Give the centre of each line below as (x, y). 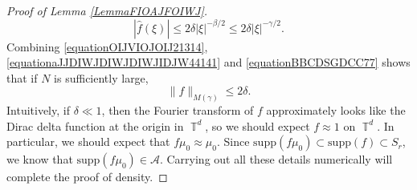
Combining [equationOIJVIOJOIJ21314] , (107, 46)
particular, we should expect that (88, 141)
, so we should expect (258, 125)
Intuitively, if (38, 110)
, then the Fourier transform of (178, 110)
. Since (233, 141)
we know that (40, 159)
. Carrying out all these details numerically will (276, 159)
